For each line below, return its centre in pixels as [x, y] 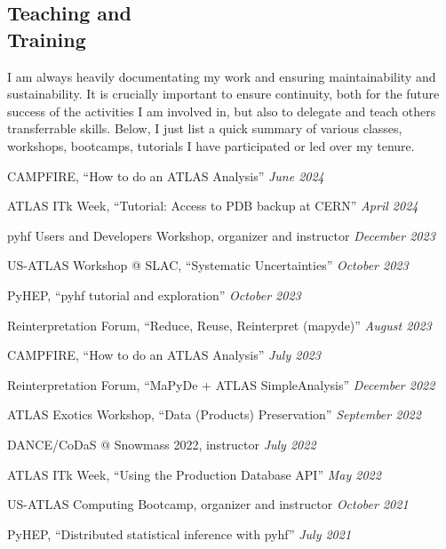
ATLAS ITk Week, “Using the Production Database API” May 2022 [194, 474]
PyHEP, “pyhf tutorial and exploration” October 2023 [154, 294]
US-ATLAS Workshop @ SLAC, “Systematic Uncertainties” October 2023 [208, 265]
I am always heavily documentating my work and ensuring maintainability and [222, 76]
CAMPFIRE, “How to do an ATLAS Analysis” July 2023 [164, 355]
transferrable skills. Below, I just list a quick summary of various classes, [205, 128]
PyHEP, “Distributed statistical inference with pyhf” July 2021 [179, 533]
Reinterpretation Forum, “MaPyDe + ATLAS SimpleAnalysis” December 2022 [221, 384]
